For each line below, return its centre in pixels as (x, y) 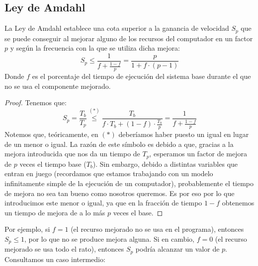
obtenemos (238, 203)
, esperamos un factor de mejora (198, 154)
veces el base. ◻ (138, 212)
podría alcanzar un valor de (177, 249)
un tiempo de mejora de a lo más (55, 212)
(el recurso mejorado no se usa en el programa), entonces (157, 229)
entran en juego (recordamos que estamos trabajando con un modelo (109, 173)
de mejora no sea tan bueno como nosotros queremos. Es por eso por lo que (120, 193)
